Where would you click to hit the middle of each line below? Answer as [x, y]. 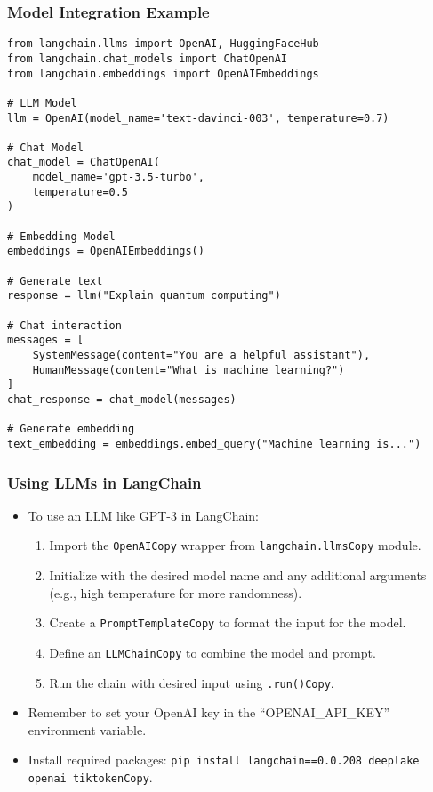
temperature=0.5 [80, 192]
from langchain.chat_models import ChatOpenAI [147, 58]
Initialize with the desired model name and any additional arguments [238, 575]
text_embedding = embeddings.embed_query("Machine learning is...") [214, 444]
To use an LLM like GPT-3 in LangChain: [143, 515]
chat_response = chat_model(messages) [122, 399]
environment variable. [87, 729]
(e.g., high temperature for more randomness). [176, 592]
